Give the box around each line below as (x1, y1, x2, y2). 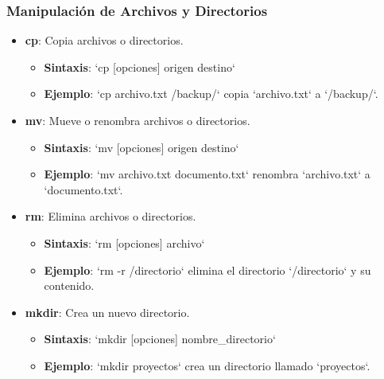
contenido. (44, 277, 95, 294)
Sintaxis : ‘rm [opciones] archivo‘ (44, 234, 205, 251)
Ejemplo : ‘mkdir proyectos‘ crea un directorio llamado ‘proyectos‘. (44, 357, 370, 373)
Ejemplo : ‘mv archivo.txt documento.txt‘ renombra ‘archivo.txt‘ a (44, 166, 370, 182)
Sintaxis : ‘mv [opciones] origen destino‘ (44, 139, 239, 155)
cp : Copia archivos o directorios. (25, 32, 184, 49)
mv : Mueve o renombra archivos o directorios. (25, 112, 250, 128)
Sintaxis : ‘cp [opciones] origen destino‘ (44, 58, 235, 75)
